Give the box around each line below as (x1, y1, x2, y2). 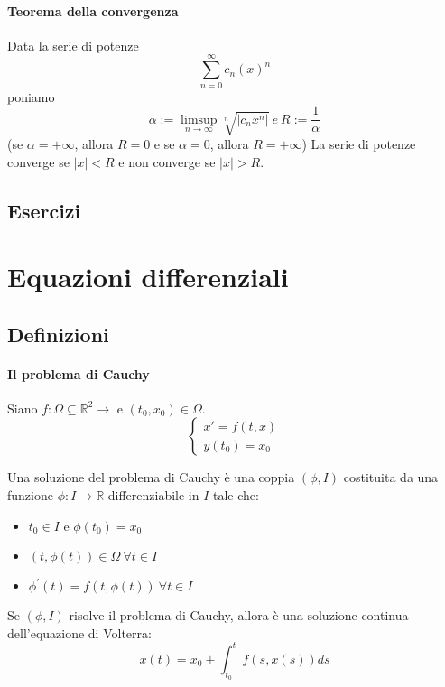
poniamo (7, 87, 55, 106)
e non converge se (118, 152, 216, 171)
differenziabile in (107, 486, 199, 505)
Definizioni (7, 320, 109, 348)
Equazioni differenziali (7, 258, 289, 295)
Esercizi (7, 196, 81, 224)
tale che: (213, 486, 259, 505)
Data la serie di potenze (7, 35, 139, 54)
